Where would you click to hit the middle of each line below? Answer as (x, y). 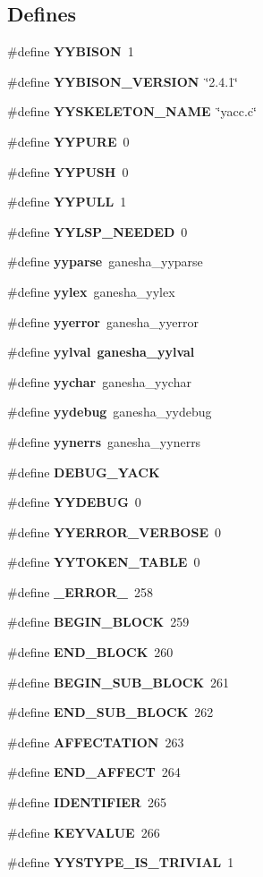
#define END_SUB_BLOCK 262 (110, 712)
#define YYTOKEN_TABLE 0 (104, 562)
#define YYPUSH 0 (68, 171)
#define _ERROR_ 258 (80, 591)
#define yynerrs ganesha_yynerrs (104, 441)
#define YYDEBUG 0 (74, 502)
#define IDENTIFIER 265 (87, 802)
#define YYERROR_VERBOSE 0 (114, 531)
